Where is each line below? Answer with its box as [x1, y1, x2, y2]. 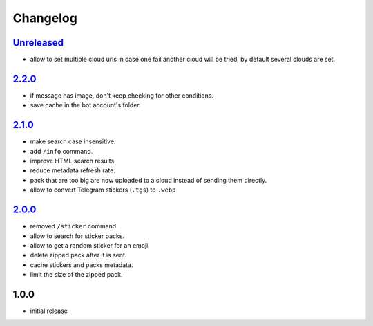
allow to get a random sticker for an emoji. [30, 241, 150, 249]
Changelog [12, 10, 77, 26]
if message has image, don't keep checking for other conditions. [30, 91, 214, 100]
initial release [30, 307, 68, 315]
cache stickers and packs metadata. [30, 260, 133, 269]
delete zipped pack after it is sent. [30, 251, 127, 260]
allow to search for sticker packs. [30, 232, 124, 240]
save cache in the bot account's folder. [30, 101, 141, 109]
